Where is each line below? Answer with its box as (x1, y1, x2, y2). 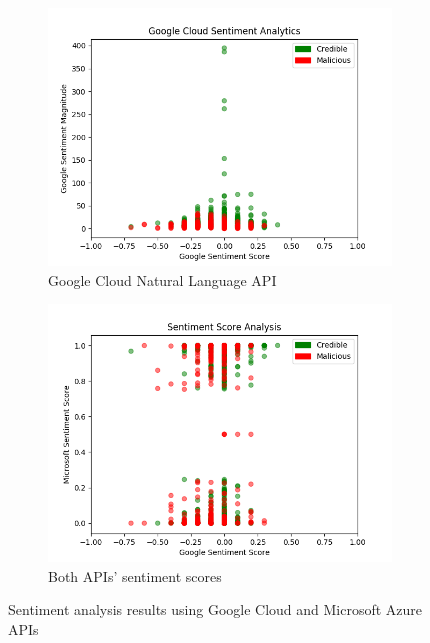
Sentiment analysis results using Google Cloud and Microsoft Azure (8, 599, 423, 620)
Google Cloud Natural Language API (48, 269, 277, 290)
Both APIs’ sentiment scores (48, 565, 222, 586)
